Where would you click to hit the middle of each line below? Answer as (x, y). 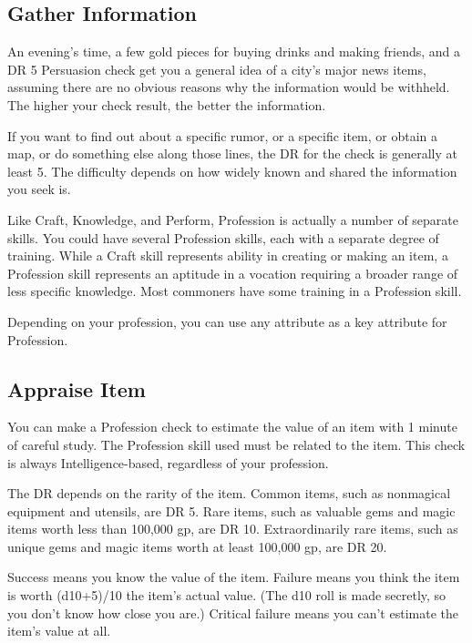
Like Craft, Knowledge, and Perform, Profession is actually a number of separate (233, 219)
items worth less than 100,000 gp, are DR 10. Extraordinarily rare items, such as (233, 529)
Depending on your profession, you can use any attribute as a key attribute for (227, 321)
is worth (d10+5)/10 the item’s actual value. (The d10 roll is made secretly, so (227, 595)
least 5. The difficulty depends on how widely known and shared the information (232, 171)
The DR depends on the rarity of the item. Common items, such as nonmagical (229, 493)
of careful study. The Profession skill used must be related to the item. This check (236, 444)
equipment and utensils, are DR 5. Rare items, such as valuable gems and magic (231, 510)
